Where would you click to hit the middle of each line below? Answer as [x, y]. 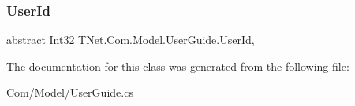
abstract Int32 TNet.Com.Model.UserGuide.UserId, [131, 40]
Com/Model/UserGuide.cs [70, 92]
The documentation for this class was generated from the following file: [178, 66]
